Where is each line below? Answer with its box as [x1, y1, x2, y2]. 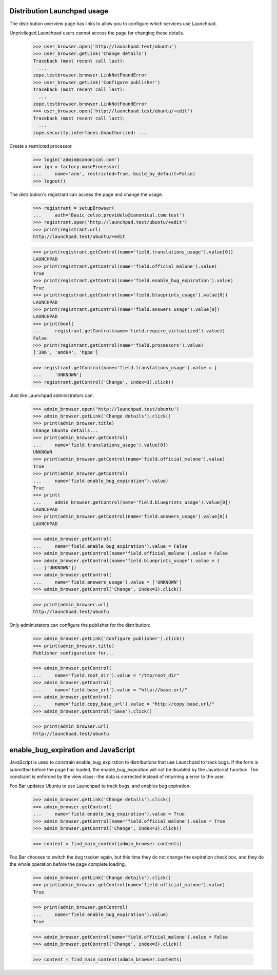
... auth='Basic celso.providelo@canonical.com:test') [33, 212, 185, 218]
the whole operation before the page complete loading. [9, 861, 126, 867]
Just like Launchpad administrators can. [9, 392, 94, 399]
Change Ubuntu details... [33, 427, 98, 433]
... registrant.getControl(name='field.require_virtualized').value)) [33, 328, 226, 334]
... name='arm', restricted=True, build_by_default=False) [33, 171, 196, 177]
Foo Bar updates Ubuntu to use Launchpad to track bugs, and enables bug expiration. [9, 783, 191, 789]
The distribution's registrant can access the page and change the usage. [9, 191, 164, 197]
